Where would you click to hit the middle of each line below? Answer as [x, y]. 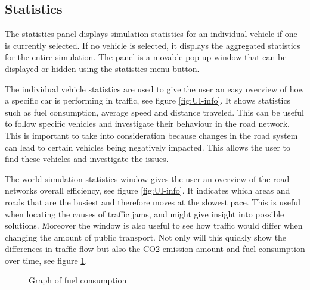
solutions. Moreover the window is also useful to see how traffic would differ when [154, 225]
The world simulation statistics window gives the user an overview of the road [147, 178]
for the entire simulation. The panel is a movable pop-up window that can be [146, 57]
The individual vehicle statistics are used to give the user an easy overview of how [155, 88]
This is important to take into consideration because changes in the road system [151, 135]
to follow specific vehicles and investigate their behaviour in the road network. [147, 124]
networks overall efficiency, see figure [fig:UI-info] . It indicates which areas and [148, 190]
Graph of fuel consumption [78, 280]
